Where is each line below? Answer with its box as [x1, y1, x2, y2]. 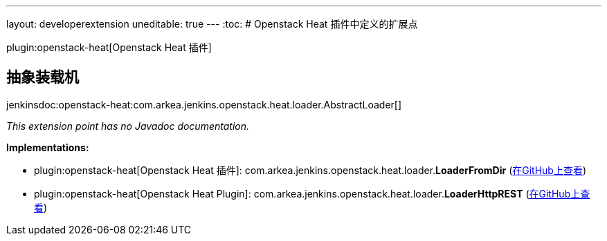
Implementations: [6, 141, 89, 153]
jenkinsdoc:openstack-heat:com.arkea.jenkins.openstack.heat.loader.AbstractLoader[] [6, 98, 402, 110]
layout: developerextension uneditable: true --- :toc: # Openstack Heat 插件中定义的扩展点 [6, 18, 418, 30]
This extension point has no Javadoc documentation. [6, 119, 250, 132]
